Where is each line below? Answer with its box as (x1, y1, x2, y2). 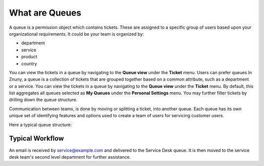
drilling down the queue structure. (9, 97, 78, 103)
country (21, 61, 37, 66)
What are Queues (9, 7, 82, 18)
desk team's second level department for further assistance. (9, 154, 131, 160)
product (21, 54, 38, 60)
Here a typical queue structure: (9, 122, 72, 127)
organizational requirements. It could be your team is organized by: (9, 31, 144, 37)
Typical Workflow (9, 134, 64, 143)
